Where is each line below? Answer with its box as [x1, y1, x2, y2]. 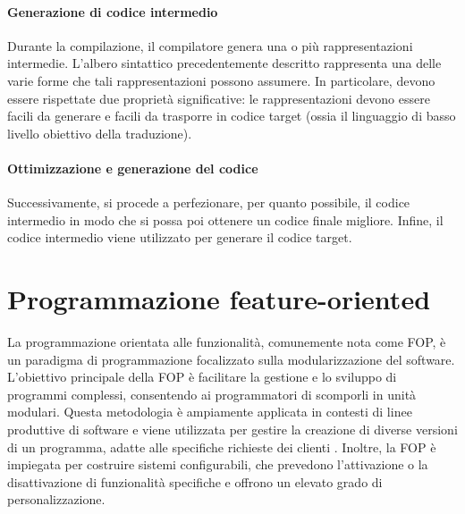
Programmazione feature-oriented [7, 281, 431, 317]
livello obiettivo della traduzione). [7, 123, 192, 142]
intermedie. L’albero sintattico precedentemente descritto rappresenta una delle [7, 54, 442, 72]
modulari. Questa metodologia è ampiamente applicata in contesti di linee [7, 402, 412, 421]
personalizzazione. [7, 490, 106, 509]
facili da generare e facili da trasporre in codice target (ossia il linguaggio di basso [7, 106, 456, 125]
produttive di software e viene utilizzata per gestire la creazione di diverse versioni [7, 420, 458, 439]
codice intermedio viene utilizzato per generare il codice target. [7, 228, 352, 247]
